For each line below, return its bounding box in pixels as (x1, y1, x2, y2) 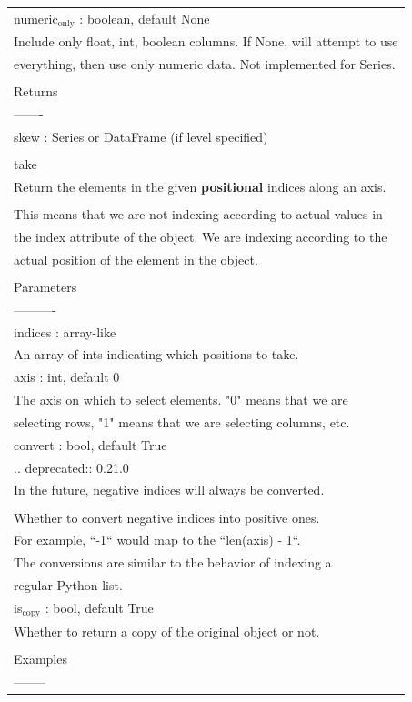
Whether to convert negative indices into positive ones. (14, 507, 320, 526)
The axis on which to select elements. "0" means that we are (14, 390, 348, 409)
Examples (14, 648, 67, 667)
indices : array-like (14, 322, 116, 341)
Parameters (14, 276, 77, 296)
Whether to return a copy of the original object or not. (14, 621, 320, 640)
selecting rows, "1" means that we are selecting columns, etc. (14, 412, 350, 431)
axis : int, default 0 (14, 367, 120, 386)
